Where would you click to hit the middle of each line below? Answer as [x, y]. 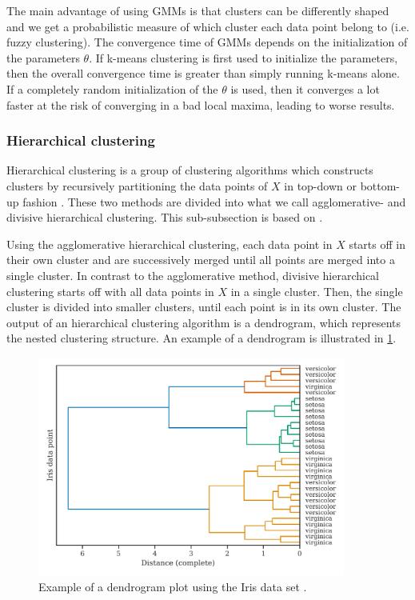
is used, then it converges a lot [305, 88]
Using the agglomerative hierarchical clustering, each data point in [170, 244]
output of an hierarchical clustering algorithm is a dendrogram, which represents [204, 322]
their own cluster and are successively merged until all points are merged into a [201, 260]
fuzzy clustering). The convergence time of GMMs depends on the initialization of [207, 42]
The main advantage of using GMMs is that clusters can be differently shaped [198, 10]
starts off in [377, 244]
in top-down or [320, 185]
